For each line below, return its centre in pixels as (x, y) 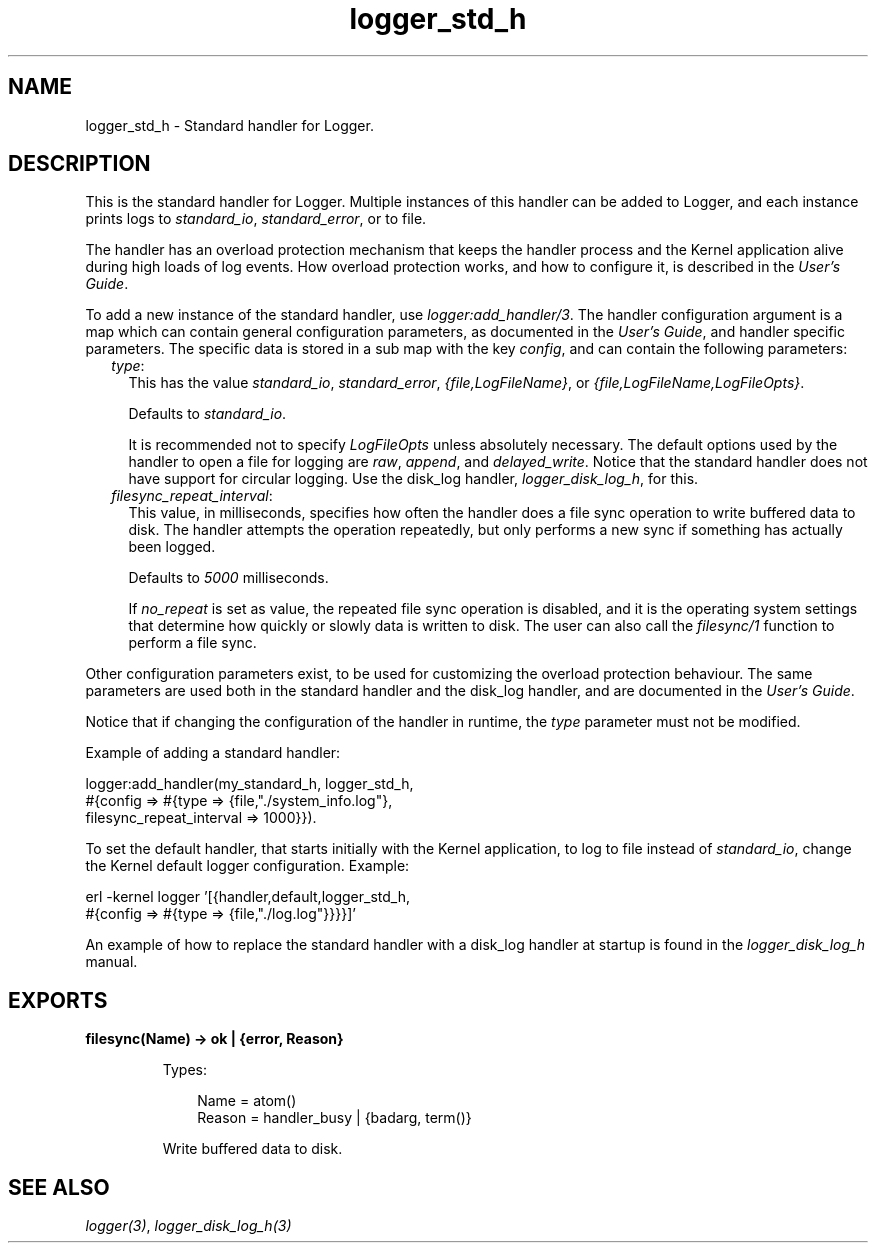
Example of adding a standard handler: (213, 753)
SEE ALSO (59, 1187)
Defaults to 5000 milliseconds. (228, 578)
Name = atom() (247, 1101)
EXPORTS (58, 1000)
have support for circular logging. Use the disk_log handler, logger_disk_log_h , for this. (413, 479)
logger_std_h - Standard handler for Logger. (229, 125)
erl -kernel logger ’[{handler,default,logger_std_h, (248, 897)
